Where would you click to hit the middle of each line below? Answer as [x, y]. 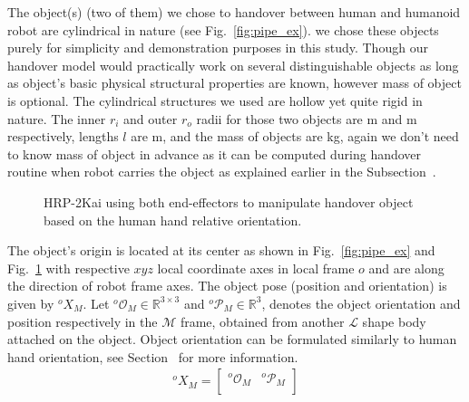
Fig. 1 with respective [68, 268]
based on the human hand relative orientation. [173, 220]
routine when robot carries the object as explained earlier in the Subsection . [222, 172]
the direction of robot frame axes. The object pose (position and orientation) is [227, 286]
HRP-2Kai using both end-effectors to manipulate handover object [229, 201]
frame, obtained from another [262, 321]
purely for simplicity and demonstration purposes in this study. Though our [218, 48]
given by [31, 303]
